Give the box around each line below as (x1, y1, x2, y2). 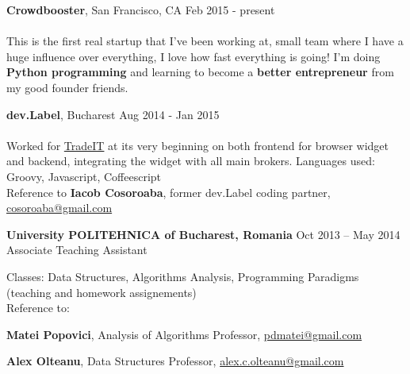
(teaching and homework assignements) (6, 283, 197, 300)
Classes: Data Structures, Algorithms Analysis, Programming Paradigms (6, 268, 359, 284)
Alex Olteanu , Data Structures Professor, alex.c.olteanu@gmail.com (6, 353, 344, 369)
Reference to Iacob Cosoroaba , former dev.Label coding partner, (6, 183, 331, 200)
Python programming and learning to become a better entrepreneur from (6, 64, 394, 80)
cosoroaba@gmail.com (6, 199, 113, 216)
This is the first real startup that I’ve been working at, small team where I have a (6, 33, 404, 49)
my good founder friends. (6, 79, 128, 95)
